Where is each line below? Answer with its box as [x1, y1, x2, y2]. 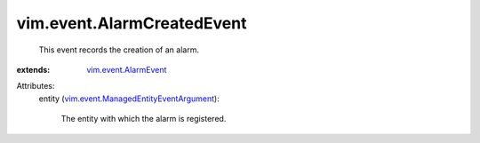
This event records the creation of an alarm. [38, 44, 200, 55]
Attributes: [16, 81, 55, 91]
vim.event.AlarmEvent [86, 64, 167, 75]
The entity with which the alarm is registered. [60, 114, 227, 124]
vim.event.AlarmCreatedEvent [16, 13, 247, 33]
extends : [16, 64, 51, 75]
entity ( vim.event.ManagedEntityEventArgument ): [38, 93, 220, 104]
